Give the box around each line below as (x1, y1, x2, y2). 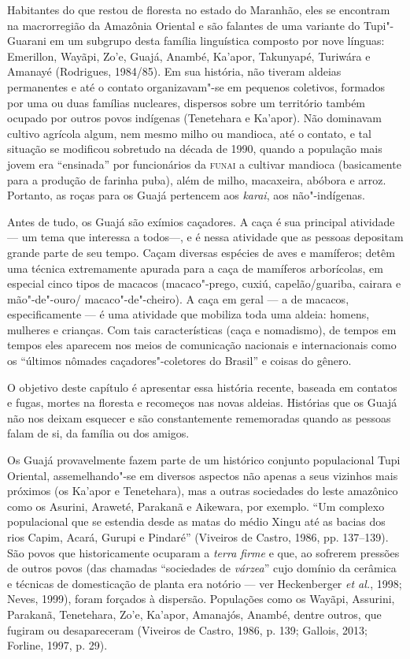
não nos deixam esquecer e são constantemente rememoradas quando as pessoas (7, 409, 391, 426)
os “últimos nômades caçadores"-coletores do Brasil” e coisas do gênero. (7, 352, 352, 369)
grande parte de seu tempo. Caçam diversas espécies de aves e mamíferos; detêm (7, 244, 395, 260)
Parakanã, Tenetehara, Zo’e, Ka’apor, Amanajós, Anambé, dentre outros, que (7, 605, 382, 622)
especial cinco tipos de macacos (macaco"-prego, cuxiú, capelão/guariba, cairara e (7, 275, 401, 292)
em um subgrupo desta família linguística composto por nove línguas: (50, 32, 385, 49)
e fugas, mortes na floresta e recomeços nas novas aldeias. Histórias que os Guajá (7, 394, 397, 411)
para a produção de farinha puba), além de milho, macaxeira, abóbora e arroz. (7, 171, 386, 188)
